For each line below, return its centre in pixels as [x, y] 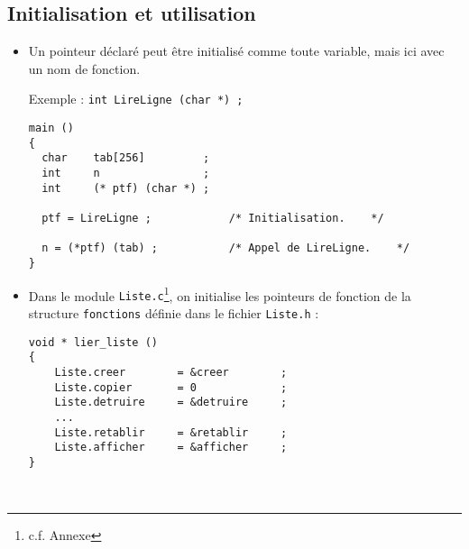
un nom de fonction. [84, 68]
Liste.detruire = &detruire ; [171, 403]
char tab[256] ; [126, 158]
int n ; [126, 174]
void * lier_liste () [93, 342]
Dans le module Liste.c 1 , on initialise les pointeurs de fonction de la [220, 294]
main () [51, 128]
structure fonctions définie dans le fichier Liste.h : [174, 312]
